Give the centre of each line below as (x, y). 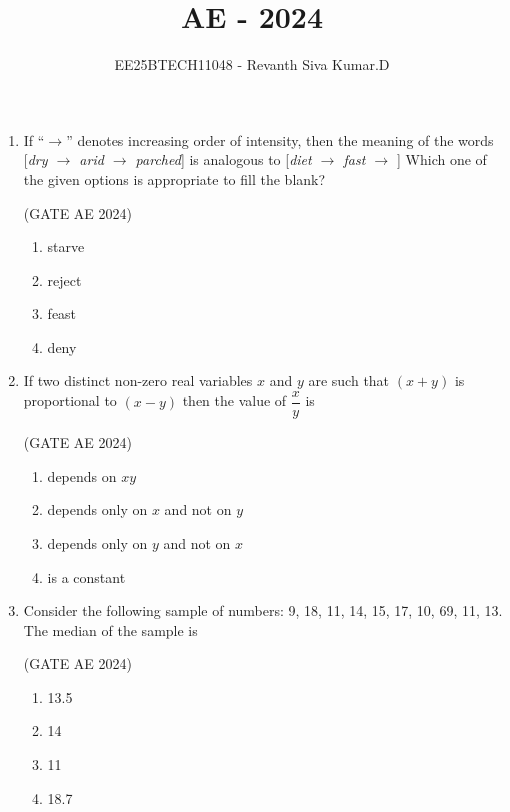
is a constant (86, 576)
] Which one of (442, 159)
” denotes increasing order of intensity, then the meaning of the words (280, 139)
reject (64, 279)
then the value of (234, 400)
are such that (349, 380)
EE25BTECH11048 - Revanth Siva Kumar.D (252, 64)
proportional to (70, 400)
